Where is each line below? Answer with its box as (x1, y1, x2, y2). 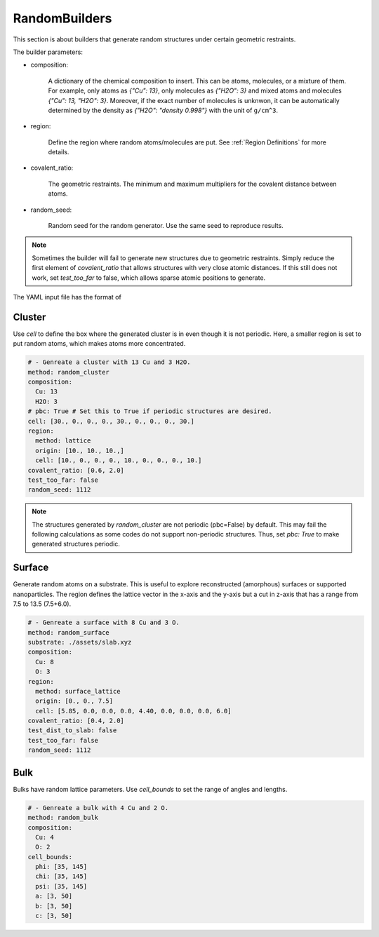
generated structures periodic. (32, 540, 121, 548)
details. (48, 148, 69, 156)
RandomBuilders (13, 11, 112, 26)
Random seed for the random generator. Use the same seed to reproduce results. (48, 222, 284, 230)
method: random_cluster (27, 368, 110, 376)
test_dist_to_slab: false (27, 727, 117, 734)
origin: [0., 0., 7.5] (35, 697, 114, 705)
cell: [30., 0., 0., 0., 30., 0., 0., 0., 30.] (27, 417, 194, 425)
